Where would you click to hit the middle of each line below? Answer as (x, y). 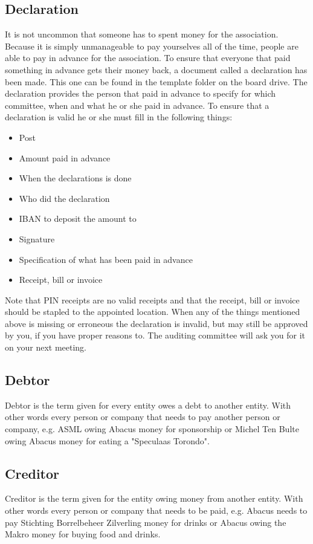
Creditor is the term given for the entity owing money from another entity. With (154, 498)
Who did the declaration (64, 198)
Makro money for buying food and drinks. (83, 534)
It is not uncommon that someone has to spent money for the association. (142, 34)
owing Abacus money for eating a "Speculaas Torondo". (107, 440)
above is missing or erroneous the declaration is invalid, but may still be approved (156, 323)
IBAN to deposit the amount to (78, 219)
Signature (37, 238)
